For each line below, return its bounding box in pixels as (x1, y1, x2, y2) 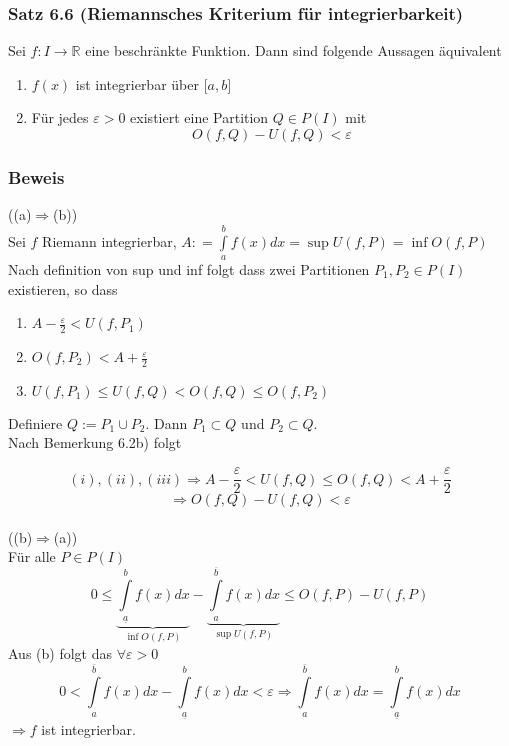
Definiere (8, 412, 63, 433)
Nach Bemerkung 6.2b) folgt (8, 432, 182, 453)
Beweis (8, 164, 65, 189)
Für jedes (31, 107, 89, 128)
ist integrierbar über (75, 73, 199, 94)
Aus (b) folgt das (8, 642, 112, 663)
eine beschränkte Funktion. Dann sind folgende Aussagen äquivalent (85, 40, 502, 61)
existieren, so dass (8, 278, 118, 299)
